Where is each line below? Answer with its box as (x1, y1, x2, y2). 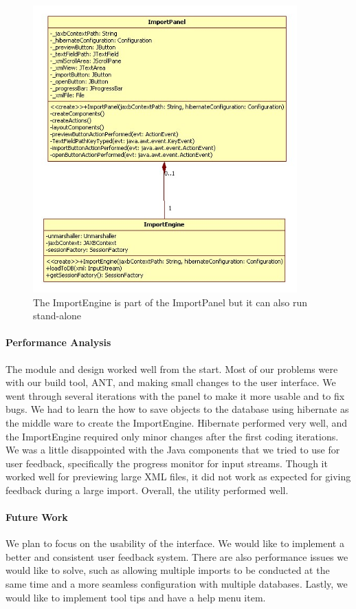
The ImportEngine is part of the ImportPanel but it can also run (33, 295, 307, 309)
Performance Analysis (5, 335, 111, 350)
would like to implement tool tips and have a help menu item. (5, 590, 266, 604)
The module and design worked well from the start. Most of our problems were (5, 361, 338, 376)
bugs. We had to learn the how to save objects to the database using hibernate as (5, 402, 349, 416)
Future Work (5, 510, 68, 524)
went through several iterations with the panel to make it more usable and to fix (5, 388, 345, 403)
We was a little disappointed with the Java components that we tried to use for (5, 442, 340, 457)
